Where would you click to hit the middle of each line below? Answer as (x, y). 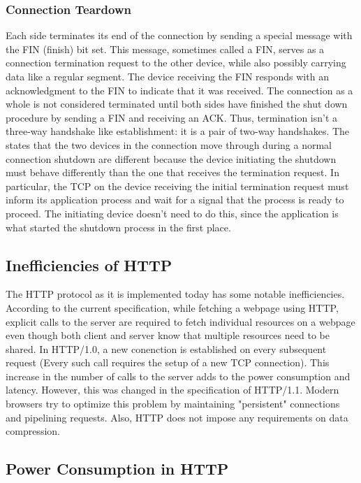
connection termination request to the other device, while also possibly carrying (176, 63)
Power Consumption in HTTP (117, 469)
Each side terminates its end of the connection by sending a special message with (179, 35)
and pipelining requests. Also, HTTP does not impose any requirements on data (177, 417)
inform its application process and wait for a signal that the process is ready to (175, 200)
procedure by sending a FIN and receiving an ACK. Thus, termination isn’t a (172, 117)
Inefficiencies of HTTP (89, 265)
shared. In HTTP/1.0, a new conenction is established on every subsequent (166, 348)
